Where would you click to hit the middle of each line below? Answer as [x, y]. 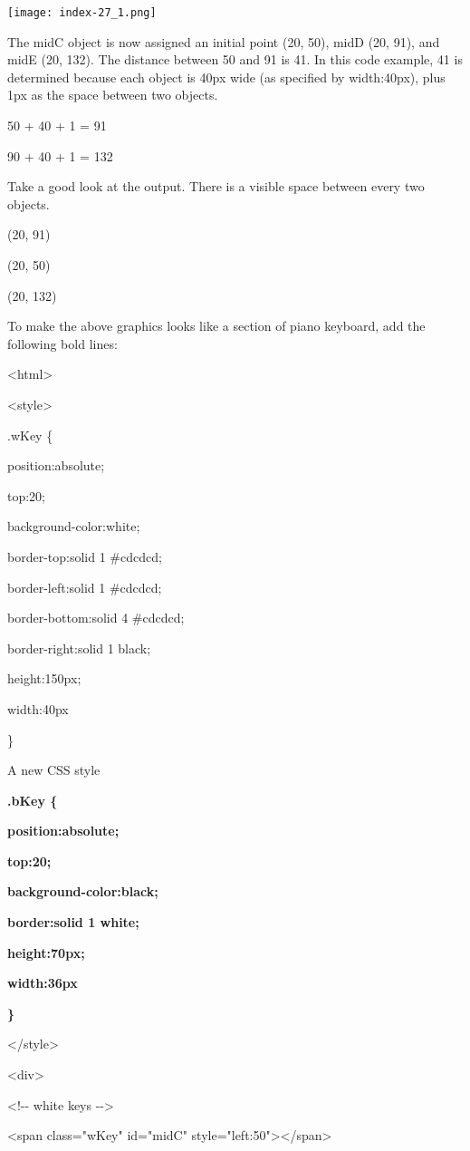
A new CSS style [54, 770]
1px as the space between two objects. [113, 95]
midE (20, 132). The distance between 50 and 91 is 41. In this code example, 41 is [235, 59]
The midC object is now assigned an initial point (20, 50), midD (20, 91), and [224, 41]
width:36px [43, 983]
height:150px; [44, 678]
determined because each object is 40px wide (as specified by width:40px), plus [226, 77]
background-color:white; [74, 526]
